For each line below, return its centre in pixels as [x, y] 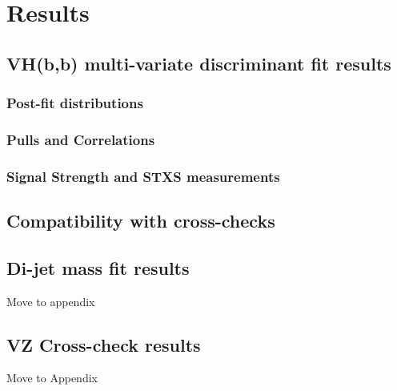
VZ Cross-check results [104, 344]
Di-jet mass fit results [98, 267]
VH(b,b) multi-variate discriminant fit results [199, 63]
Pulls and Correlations [81, 139]
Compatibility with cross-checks [141, 221]
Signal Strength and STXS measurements [143, 176]
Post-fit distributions [75, 103]
